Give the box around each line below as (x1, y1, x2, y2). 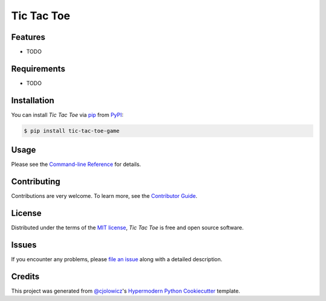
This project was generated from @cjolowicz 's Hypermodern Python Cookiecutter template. (11, 287, 241, 294)
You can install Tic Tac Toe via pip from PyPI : (11, 111, 124, 118)
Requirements (11, 63, 66, 74)
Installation (11, 95, 54, 106)
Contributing (11, 177, 60, 187)
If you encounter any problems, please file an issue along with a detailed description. (11, 256, 223, 263)
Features (11, 32, 45, 42)
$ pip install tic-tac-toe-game (24, 127, 120, 134)
